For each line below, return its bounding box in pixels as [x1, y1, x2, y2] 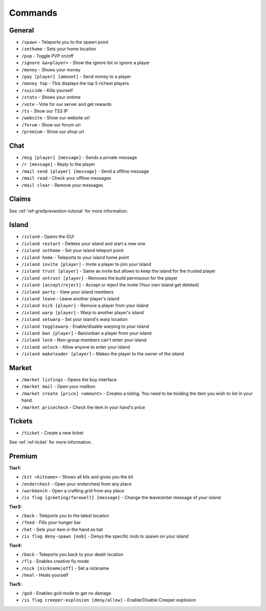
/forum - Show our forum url [21, 122, 81, 128]
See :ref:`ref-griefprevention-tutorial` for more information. [9, 208, 128, 214]
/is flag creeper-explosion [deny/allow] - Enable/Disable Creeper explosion [21, 597, 197, 603]
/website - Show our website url [21, 115, 90, 121]
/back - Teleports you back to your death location [21, 551, 124, 557]
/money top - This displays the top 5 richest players [21, 80, 129, 86]
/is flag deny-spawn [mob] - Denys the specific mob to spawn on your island [21, 533, 189, 539]
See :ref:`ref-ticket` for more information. [9, 439, 92, 445]
